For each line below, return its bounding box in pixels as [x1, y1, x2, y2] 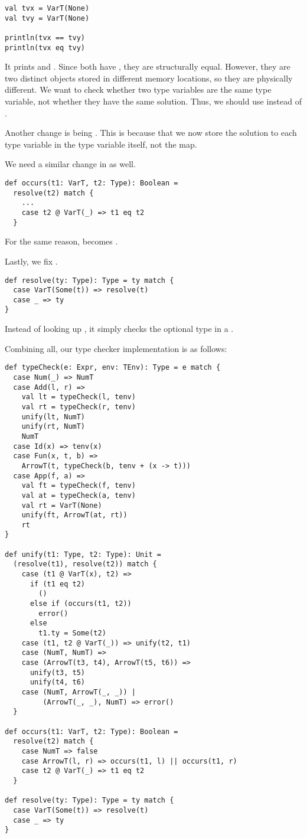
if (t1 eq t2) [30, 579, 86, 588]
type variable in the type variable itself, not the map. [5, 138, 197, 150]
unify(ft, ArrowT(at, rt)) [21, 511, 128, 520]
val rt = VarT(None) [21, 501, 102, 510]
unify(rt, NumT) [21, 422, 86, 431]
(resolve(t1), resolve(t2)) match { [13, 560, 157, 569]
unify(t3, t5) [30, 668, 86, 677]
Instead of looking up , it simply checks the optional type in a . [5, 322, 234, 335]
